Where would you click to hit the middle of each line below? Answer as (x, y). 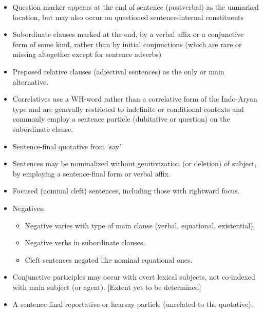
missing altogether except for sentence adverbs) (87, 54)
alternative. (31, 81)
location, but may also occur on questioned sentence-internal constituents (128, 17)
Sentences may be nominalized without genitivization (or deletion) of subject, (135, 163)
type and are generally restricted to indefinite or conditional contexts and (128, 109)
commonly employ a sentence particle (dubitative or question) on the (121, 119)
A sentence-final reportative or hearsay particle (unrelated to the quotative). (133, 304)
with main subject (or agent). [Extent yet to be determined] (107, 287)
